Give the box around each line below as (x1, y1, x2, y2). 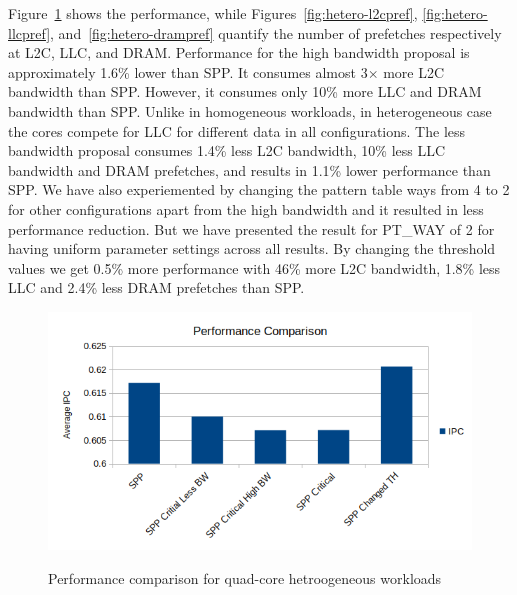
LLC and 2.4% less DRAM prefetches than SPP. (8, 277, 305, 298)
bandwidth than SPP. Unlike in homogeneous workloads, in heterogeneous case (8, 100, 492, 121)
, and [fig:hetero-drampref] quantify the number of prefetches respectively (50, 22, 502, 43)
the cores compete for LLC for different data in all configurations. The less (8, 120, 466, 141)
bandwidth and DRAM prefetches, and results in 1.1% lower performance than (8, 159, 491, 180)
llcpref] (8, 22, 51, 43)
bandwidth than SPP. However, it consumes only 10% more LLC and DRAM (8, 81, 482, 102)
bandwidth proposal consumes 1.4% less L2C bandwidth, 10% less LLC (8, 140, 446, 161)
